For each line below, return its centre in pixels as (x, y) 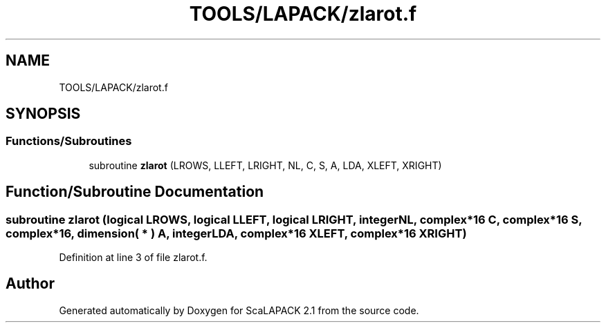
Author (30, 284)
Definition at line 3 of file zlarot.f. (133, 258)
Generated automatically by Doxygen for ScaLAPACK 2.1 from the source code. (239, 310)
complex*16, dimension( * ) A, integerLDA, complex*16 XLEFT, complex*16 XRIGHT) (236, 233)
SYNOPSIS (43, 114)
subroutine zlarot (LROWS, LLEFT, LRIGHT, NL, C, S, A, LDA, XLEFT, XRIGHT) (265, 165)
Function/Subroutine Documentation (135, 192)
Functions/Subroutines (69, 141)
